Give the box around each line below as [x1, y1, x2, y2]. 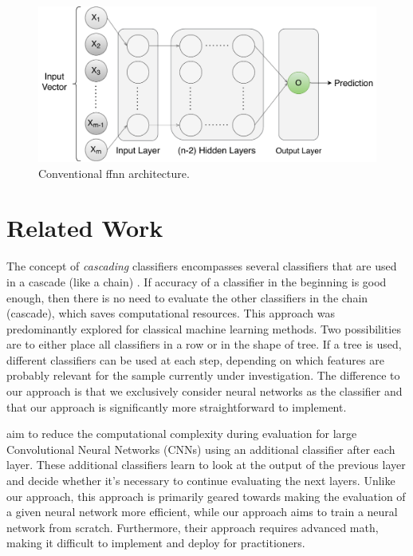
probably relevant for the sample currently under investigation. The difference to [6, 367, 400, 384]
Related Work [6, 211, 163, 244]
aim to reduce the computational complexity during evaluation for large [6, 425, 357, 442]
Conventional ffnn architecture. [38, 164, 190, 181]
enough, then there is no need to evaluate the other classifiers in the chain [6, 289, 368, 306]
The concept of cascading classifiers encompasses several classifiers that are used [6, 258, 397, 274]
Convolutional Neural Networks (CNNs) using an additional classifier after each [6, 440, 395, 457]
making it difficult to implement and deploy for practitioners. [6, 534, 305, 551]
